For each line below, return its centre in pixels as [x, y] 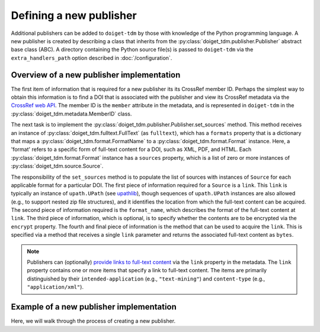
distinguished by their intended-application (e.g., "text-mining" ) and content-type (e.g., [146, 279]
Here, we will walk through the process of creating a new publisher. [93, 321]
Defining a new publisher [74, 15]
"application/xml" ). [55, 287]
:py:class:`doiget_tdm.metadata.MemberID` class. [71, 114]
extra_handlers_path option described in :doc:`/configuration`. [92, 58]
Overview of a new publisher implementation [96, 75]
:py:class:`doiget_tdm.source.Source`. [57, 166]
